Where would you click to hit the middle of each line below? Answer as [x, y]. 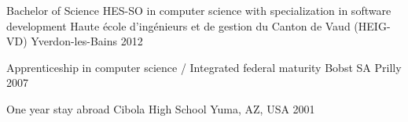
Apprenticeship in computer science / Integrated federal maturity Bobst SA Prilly [204, 67]
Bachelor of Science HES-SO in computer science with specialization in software [199, 10]
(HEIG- [372, 25]
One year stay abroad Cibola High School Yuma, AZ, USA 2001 [161, 108]
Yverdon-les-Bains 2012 [87, 41]
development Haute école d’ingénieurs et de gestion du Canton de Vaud [178, 25]
